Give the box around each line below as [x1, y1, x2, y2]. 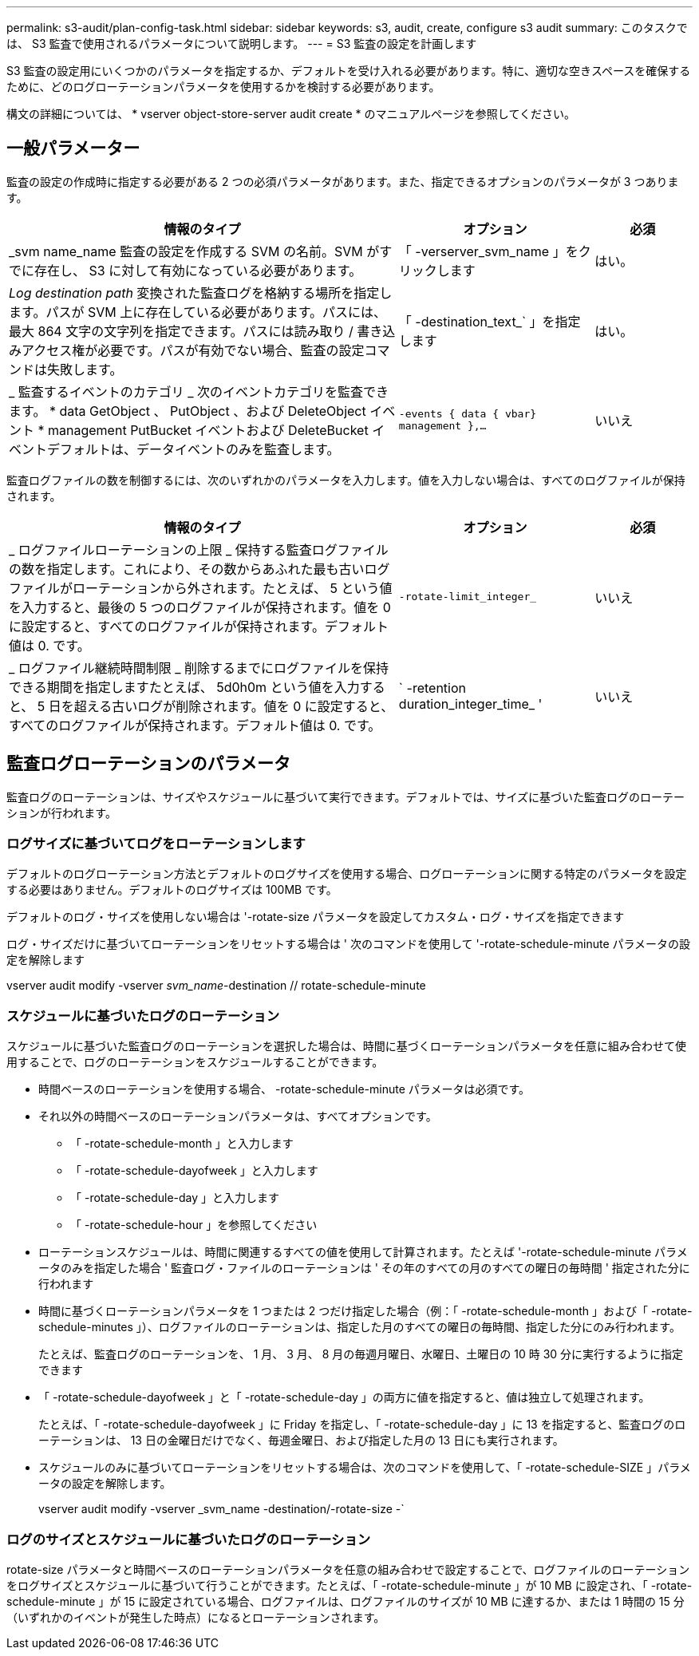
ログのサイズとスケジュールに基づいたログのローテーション [6, 1531, 371, 1547]
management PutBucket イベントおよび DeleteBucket [48, 421, 369, 438]
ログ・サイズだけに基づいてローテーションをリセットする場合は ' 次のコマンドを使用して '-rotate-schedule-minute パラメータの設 [6, 937, 691, 951]
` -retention [398, 679, 466, 696]
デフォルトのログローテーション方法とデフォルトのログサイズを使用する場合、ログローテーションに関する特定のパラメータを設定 [6, 867, 687, 881]
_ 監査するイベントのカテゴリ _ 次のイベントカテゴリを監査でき [9, 383, 389, 400]
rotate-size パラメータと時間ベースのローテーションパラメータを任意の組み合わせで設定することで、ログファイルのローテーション [6, 1562, 690, 1576]
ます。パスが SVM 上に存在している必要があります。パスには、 [9, 303, 387, 320]
